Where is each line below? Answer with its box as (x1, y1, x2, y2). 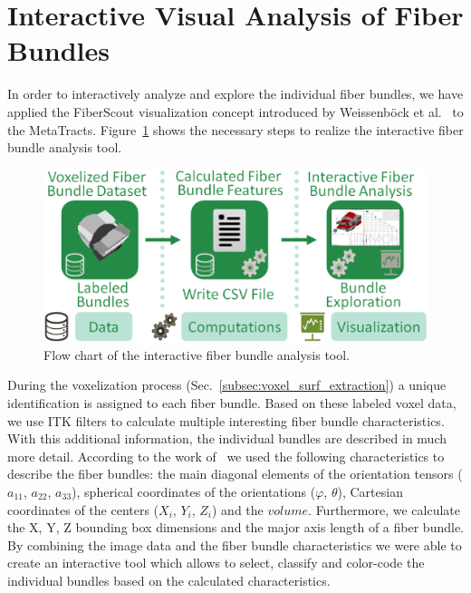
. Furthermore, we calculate (308, 500, 460, 519)
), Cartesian (337, 481, 403, 501)
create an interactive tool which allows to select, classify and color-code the (7, 553, 425, 572)
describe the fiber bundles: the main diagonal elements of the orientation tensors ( (7, 464, 463, 483)
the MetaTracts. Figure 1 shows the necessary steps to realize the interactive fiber (7, 120, 464, 139)
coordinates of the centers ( (7, 500, 159, 519)
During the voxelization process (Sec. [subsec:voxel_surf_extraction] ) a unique (7, 375, 447, 394)
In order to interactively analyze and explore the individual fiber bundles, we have (7, 84, 464, 103)
